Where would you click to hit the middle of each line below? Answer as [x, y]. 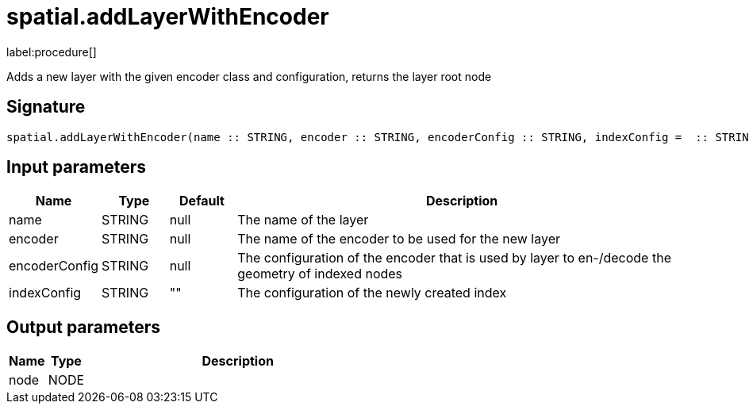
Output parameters [83, 327]
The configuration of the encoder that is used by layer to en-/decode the [454, 258]
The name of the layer [303, 220]
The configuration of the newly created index [372, 293]
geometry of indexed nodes [320, 274]
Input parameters [77, 167]
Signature [46, 107]
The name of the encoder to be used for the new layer [399, 239]
